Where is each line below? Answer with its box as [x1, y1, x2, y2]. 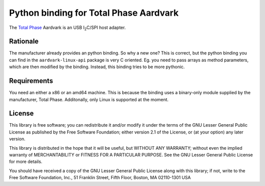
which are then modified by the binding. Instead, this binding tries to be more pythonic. [9, 64, 185, 70]
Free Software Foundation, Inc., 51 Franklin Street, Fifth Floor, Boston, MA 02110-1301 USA [9, 175, 191, 181]
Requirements [9, 77, 53, 85]
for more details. [9, 159, 43, 164]
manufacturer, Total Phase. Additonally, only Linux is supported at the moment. [9, 96, 169, 103]
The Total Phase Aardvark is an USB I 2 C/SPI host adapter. [9, 25, 126, 31]
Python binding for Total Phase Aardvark [9, 7, 179, 18]
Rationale [9, 37, 39, 46]
